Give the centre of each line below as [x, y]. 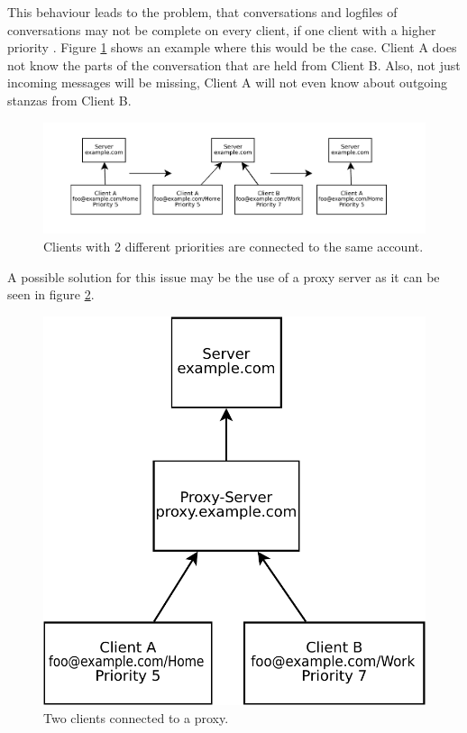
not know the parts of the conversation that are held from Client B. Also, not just [234, 64]
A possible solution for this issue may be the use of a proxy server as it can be [224, 276]
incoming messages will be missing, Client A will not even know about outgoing [228, 82]
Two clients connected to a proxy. [136, 717]
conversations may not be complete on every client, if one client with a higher [222, 29]
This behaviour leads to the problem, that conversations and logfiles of [202, 12]
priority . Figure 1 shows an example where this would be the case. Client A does [232, 47]
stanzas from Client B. [69, 100]
